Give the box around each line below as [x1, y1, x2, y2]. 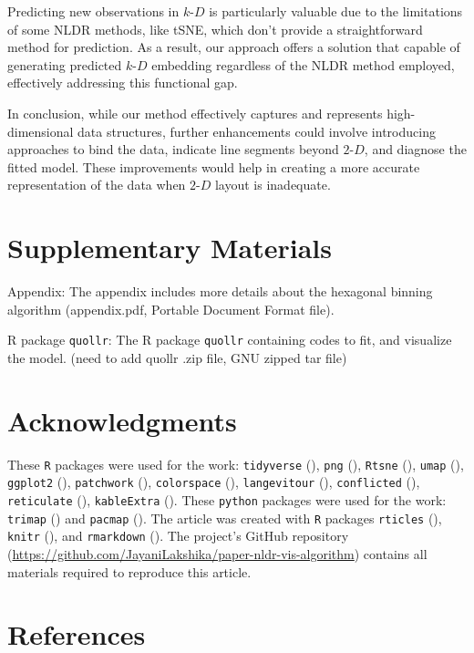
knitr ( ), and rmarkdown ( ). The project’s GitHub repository [7, 526, 349, 545]
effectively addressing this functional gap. [7, 73, 238, 92]
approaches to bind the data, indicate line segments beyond [7, 140, 339, 159]
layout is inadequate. [214, 175, 331, 194]
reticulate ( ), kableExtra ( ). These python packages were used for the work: [7, 490, 447, 509]
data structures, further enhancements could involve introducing [77, 121, 436, 140]
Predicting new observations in [7, 2, 180, 20]
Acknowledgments [7, 401, 237, 439]
